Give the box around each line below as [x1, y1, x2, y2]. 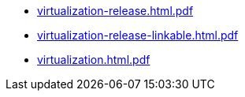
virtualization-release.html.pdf [37, 4, 194, 17]
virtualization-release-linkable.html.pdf [37, 28, 239, 42]
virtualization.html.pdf [37, 53, 150, 66]
